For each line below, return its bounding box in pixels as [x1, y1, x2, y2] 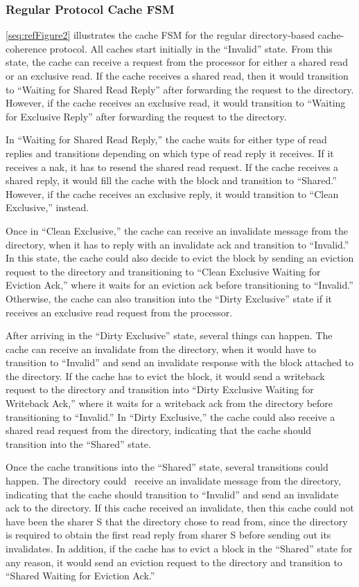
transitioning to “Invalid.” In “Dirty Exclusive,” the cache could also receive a [6, 409, 335, 424]
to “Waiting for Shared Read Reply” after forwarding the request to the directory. [6, 82, 354, 96]
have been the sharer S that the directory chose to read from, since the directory [6, 514, 348, 528]
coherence [6, 41, 47, 55]
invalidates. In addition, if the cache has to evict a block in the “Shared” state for [6, 541, 353, 555]
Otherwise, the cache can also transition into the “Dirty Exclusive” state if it [6, 291, 333, 305]
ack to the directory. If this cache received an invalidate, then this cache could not [6, 500, 354, 515]
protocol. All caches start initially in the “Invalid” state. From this [49, 41, 333, 55]
